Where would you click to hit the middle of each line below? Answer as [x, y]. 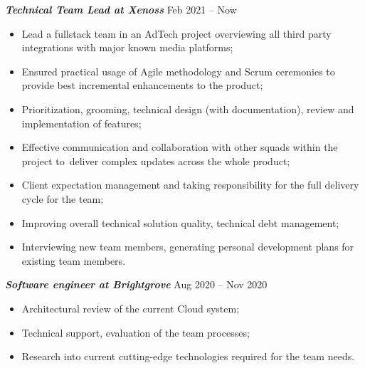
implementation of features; [81, 123]
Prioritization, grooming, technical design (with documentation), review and [188, 109]
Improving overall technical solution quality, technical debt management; [180, 222]
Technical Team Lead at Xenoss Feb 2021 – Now [121, 9]
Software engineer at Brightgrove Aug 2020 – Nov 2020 [136, 284]
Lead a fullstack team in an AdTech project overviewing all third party [176, 33]
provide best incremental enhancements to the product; [142, 85]
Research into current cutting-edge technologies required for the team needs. [188, 356]
